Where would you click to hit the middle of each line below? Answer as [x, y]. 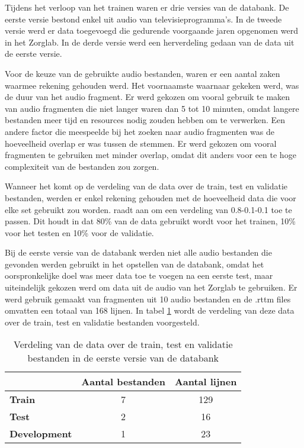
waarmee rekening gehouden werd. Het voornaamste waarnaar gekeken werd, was [152, 85]
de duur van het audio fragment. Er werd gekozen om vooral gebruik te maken [148, 97]
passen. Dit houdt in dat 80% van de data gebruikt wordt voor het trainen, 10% [150, 221]
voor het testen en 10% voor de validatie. [79, 232]
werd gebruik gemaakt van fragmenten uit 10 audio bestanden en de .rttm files [148, 299]
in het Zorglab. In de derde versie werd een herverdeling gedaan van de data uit [150, 42]
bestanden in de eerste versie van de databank [123, 358]
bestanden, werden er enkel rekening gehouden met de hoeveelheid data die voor [151, 197]
